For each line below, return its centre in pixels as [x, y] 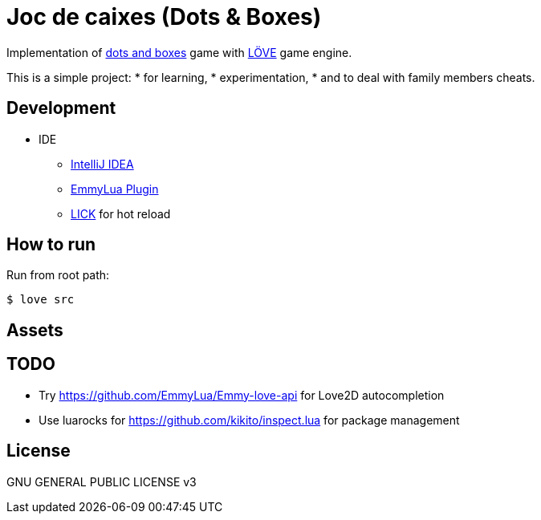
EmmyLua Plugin [115, 189]
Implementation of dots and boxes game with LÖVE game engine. [179, 52]
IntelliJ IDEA [102, 164]
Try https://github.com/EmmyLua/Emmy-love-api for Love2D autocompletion [242, 395]
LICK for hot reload [121, 213]
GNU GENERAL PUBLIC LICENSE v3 [102, 481]
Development [61, 108]
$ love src [41, 300]
